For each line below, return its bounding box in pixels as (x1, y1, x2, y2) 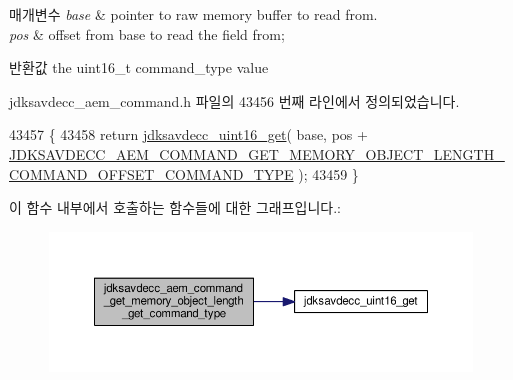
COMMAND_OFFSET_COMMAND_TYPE (9, 163, 294, 184)
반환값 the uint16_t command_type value (9, 57, 269, 78)
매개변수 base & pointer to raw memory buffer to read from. (9, 4, 378, 24)
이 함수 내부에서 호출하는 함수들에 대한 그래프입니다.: (9, 197, 341, 218)
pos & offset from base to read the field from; (9, 23, 285, 44)
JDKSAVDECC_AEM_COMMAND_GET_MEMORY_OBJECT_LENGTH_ (9, 143, 505, 164)
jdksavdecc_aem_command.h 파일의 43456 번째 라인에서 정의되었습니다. (9, 90, 460, 111)
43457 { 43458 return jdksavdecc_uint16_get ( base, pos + (9, 124, 368, 145)
